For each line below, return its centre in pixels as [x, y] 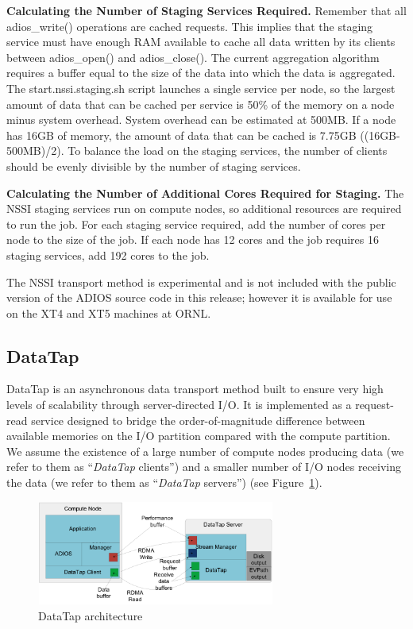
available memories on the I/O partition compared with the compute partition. [199, 436]
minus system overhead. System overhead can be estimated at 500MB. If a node [201, 120]
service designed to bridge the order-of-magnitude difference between [198, 420]
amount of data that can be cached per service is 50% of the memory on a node [201, 104]
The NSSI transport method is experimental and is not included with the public [201, 282]
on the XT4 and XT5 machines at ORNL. [109, 313]
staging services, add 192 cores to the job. [108, 255]
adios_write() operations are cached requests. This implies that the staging [190, 26]
